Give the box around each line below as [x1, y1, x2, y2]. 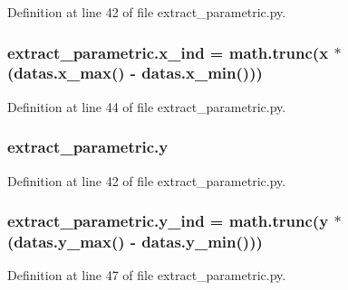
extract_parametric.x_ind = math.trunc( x [7, 41, 329, 63]
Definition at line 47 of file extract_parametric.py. [7, 266, 286, 285]
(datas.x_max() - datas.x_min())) [7, 61, 263, 84]
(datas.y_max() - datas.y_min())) [7, 229, 263, 252]
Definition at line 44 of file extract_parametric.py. [7, 97, 286, 116]
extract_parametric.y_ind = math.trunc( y [7, 210, 329, 232]
